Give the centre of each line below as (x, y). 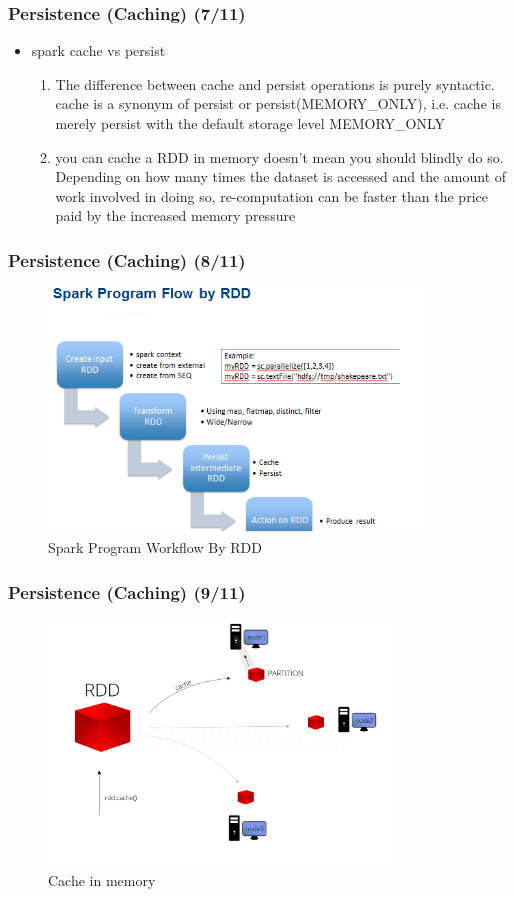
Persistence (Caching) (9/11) (127, 591)
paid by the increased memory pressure (175, 215)
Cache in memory (102, 879)
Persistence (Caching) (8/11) (127, 259)
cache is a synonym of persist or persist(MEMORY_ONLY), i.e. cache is (278, 103)
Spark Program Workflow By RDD (155, 547)
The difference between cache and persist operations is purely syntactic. (275, 83)
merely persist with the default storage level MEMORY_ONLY (250, 123)
